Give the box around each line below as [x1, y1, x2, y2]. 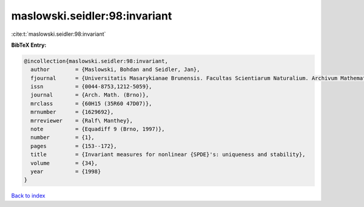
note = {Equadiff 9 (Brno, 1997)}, [30, 126, 165, 133]
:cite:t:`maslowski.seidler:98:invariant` [11, 30, 106, 38]
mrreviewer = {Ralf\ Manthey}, [30, 117, 133, 124]
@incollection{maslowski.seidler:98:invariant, [24, 58, 168, 64]
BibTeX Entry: [11, 41, 47, 49]
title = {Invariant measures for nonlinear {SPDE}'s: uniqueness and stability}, [30, 151, 306, 158]
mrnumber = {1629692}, [30, 109, 114, 115]
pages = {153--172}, [30, 143, 118, 149]
